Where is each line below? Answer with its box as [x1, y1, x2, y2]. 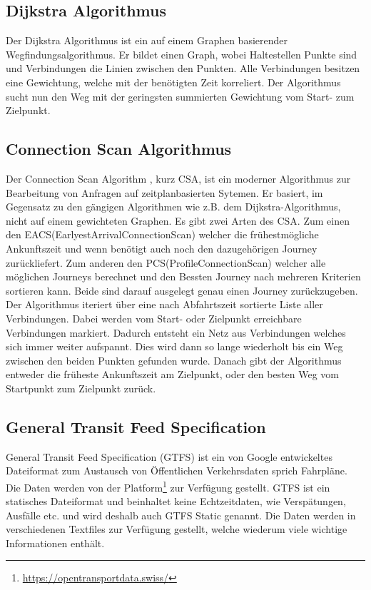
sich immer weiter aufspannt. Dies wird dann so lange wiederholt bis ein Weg [6, 339, 343, 354]
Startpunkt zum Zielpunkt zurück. [6, 380, 156, 395]
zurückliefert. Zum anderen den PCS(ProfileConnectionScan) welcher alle [6, 255, 326, 270]
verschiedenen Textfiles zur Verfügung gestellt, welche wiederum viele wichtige [6, 522, 347, 536]
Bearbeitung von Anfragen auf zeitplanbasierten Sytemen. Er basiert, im [6, 185, 323, 200]
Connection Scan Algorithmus [6, 138, 232, 160]
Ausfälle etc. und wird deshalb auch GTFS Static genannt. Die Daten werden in [6, 507, 356, 522]
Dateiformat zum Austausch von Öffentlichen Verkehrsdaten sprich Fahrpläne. [6, 463, 347, 478]
